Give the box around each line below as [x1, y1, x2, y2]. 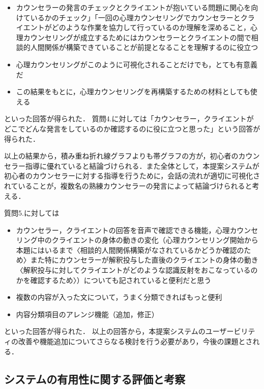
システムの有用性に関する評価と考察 [4, 371, 186, 386]
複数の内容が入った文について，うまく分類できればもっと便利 [16, 292, 222, 302]
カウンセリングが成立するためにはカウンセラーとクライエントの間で [23, 32, 251, 42]
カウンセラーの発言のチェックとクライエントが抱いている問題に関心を [16, 2, 251, 12]
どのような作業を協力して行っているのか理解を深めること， [51, 22, 250, 33]
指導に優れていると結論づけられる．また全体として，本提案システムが [25, 160, 259, 171]
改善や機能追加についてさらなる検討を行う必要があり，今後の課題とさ [18, 336, 253, 347]
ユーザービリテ [205, 326, 255, 336]
